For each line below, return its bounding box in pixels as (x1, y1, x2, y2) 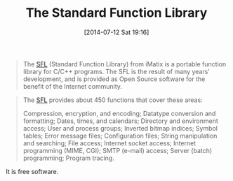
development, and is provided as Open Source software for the (22, 75, 206, 83)
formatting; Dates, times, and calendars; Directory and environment (22, 117, 218, 125)
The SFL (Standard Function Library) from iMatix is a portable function (22, 59, 227, 68)
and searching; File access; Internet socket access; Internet (22, 138, 197, 147)
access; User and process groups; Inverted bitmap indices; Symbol (22, 124, 218, 132)
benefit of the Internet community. (22, 82, 123, 90)
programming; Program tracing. (22, 154, 114, 162)
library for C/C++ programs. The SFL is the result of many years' (22, 67, 211, 75)
